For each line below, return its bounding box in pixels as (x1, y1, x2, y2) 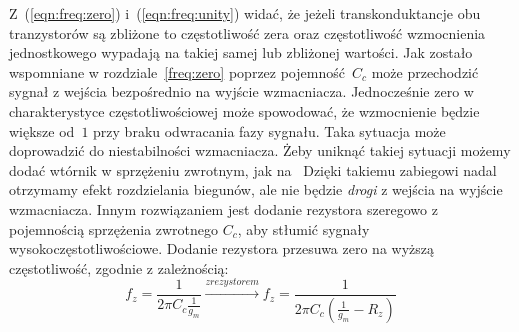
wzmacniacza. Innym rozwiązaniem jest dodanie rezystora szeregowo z (9, 198, 438, 219)
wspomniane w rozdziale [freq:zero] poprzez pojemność (9, 61, 345, 82)
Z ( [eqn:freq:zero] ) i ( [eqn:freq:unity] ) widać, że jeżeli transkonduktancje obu (9, 3, 481, 23)
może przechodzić (371, 61, 479, 82)
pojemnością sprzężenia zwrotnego (9, 218, 219, 239)
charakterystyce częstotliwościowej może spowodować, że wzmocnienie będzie (9, 100, 480, 121)
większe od (9, 120, 75, 141)
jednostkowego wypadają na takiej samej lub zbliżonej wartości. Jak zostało (9, 42, 473, 63)
